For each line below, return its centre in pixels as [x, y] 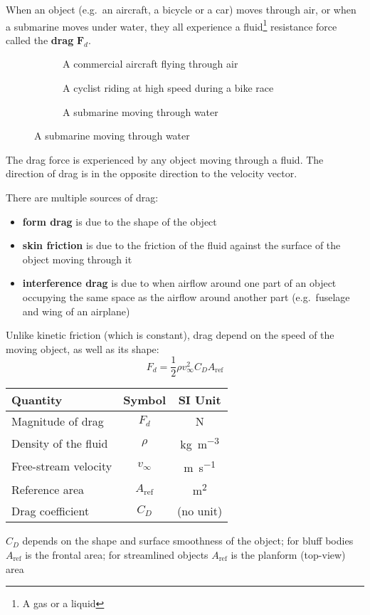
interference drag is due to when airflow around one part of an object [179, 283]
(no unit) [200, 511]
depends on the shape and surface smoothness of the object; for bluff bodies [188, 541]
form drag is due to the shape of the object [120, 221]
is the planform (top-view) [288, 554]
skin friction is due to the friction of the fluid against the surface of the [181, 245]
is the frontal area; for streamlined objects [117, 554]
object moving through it [77, 259]
